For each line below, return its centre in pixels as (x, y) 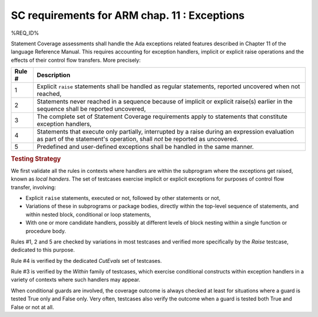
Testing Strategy (36, 159)
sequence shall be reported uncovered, (92, 109)
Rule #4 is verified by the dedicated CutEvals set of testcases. (86, 261)
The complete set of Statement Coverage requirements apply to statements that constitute (162, 116)
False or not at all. (32, 307)
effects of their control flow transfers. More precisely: (76, 60)
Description (54, 75)
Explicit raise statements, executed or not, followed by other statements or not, (123, 198)
